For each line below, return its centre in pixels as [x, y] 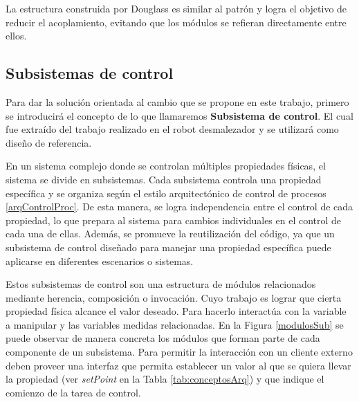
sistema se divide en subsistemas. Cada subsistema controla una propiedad [164, 179]
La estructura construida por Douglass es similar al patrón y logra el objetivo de [176, 8]
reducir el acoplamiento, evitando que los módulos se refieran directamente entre [176, 22]
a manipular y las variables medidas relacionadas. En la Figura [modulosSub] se [175, 324]
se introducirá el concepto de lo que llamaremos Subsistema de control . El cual [179, 115]
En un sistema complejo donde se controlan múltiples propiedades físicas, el [166, 166]
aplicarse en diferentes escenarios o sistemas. [100, 261]
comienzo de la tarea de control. [73, 392]
